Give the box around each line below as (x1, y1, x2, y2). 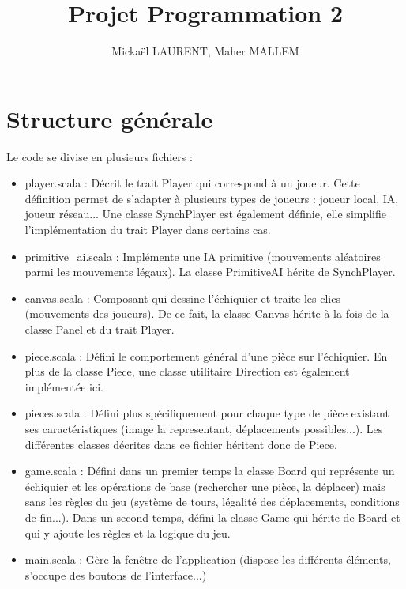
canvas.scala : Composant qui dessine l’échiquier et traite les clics (24, 289, 340, 306)
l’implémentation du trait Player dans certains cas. (24, 221, 271, 238)
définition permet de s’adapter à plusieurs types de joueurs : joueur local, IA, (24, 190, 399, 206)
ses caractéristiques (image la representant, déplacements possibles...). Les (24, 420, 383, 436)
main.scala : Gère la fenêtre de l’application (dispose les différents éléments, (24, 551, 391, 568)
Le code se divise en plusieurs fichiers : (6, 148, 193, 164)
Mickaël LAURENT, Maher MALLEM (111, 43, 299, 59)
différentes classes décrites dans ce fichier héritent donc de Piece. (24, 436, 337, 452)
